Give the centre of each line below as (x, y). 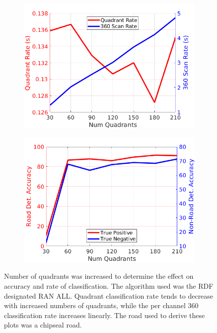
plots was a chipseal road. (43, 325)
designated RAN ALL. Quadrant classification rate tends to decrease (109, 295)
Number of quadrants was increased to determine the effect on (99, 276)
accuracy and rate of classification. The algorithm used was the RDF (109, 285)
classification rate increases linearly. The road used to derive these (105, 315)
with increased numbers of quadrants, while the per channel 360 (101, 305)
